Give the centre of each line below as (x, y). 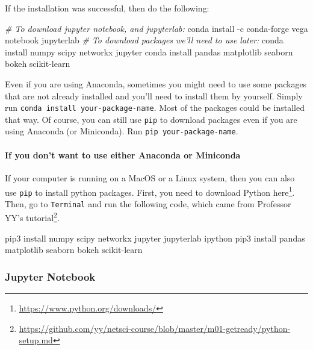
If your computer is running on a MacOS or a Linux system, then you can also (150, 177)
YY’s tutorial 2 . (32, 217)
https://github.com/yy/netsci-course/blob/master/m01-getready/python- (155, 328)
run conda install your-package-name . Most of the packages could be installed (155, 108)
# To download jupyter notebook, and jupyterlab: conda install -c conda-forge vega (156, 28)
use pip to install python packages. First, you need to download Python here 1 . (150, 191)
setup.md (36, 340)
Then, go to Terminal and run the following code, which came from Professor (148, 203)
